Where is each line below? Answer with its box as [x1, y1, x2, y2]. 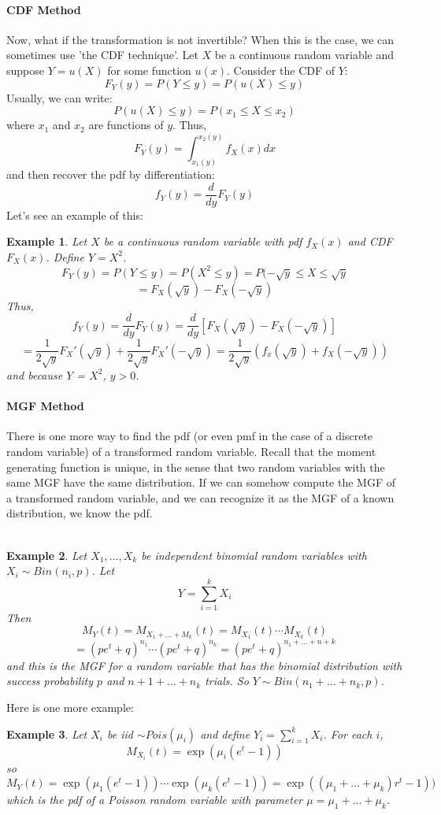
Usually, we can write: [6, 89, 113, 106]
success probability [6, 672, 94, 689]
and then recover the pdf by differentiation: [6, 166, 215, 183]
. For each [323, 725, 372, 742]
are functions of [88, 117, 164, 133]
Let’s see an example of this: [6, 206, 143, 223]
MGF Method [6, 398, 84, 414]
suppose [6, 61, 44, 78]
